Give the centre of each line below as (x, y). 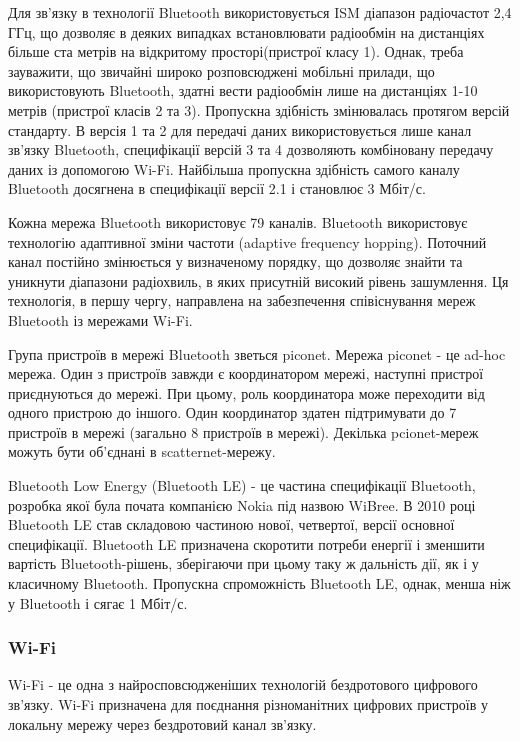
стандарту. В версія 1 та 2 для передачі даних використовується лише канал (240, 129)
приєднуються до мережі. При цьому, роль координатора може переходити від (246, 392)
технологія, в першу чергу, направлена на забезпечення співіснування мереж (242, 300)
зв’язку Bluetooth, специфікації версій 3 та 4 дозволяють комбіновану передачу (251, 149)
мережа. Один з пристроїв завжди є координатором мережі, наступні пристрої (246, 373)
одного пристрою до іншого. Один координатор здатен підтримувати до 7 (232, 412)
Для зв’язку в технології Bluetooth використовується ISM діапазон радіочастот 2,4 (260, 12)
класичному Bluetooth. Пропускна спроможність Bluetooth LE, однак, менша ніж (259, 583)
